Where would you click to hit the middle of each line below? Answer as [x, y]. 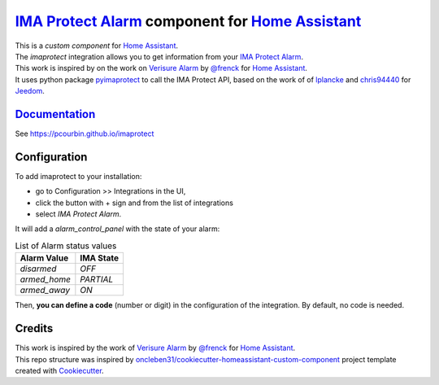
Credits [34, 328]
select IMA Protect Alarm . [78, 214]
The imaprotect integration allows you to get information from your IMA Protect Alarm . [159, 56]
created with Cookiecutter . [60, 370]
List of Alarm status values [66, 246]
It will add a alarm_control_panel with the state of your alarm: [117, 229]
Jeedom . [30, 91]
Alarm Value [44, 258]
